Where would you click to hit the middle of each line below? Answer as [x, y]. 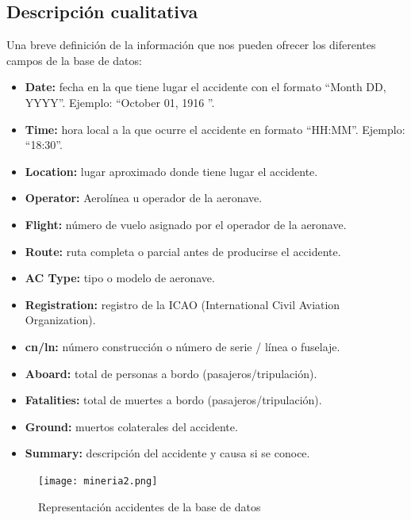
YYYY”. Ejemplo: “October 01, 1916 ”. [120, 102]
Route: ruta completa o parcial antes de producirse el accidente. [183, 251]
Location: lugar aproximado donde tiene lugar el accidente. [171, 171]
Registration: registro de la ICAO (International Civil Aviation [182, 304]
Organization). [60, 320]
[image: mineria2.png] [98, 481]
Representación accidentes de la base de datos [150, 506]
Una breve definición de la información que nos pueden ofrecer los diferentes [191, 45]
